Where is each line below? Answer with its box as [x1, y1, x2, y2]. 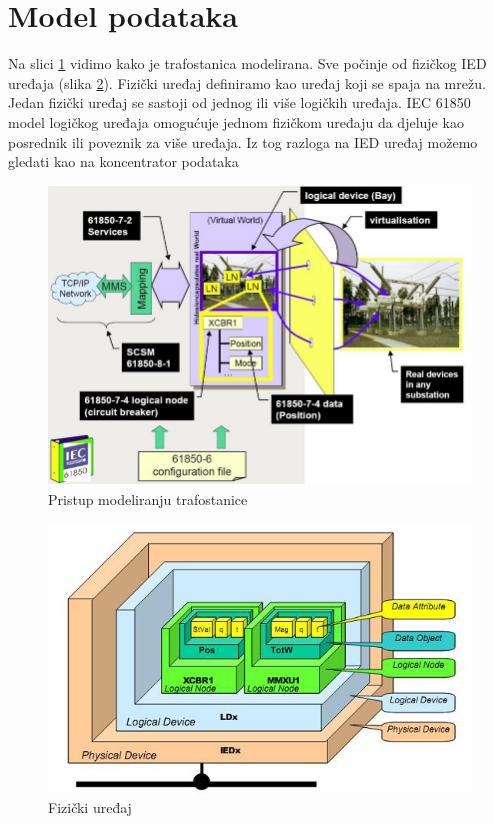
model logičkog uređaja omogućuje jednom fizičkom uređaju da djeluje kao [8, 111, 464, 132]
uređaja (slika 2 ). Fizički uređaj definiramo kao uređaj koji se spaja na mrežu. [8, 72, 486, 93]
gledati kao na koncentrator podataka [8, 151, 239, 172]
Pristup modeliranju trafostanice [48, 488, 248, 509]
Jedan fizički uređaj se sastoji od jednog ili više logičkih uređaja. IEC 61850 [8, 92, 471, 113]
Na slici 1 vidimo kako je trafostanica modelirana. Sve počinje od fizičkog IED [8, 53, 487, 74]
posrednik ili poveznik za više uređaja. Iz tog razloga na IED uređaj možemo [8, 131, 478, 152]
